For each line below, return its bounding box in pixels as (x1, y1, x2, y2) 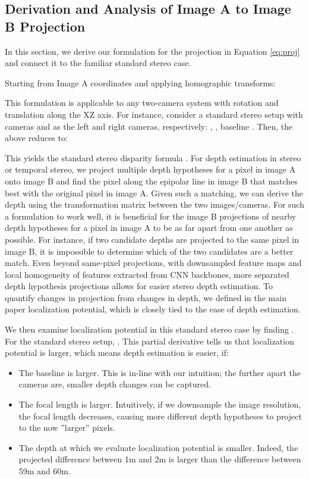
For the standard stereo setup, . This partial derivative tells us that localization (5, 334, 294, 347)
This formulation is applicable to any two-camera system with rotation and (5, 96, 279, 109)
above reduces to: (5, 132, 68, 144)
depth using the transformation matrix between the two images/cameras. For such (5, 198, 304, 211)
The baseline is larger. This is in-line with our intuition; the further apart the (18, 366, 301, 378)
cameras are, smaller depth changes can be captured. (18, 378, 211, 390)
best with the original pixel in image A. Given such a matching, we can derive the (5, 186, 303, 199)
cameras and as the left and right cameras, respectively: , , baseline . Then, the (5, 120, 293, 132)
